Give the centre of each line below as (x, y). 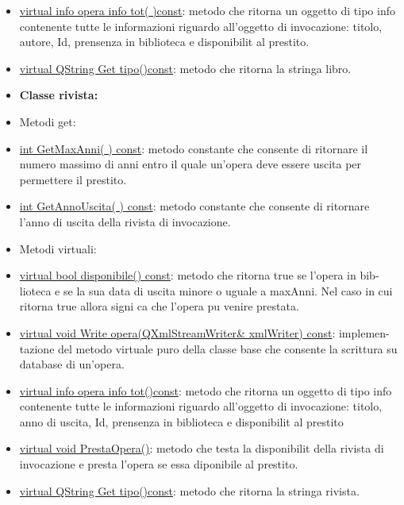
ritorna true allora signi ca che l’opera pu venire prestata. (159, 306)
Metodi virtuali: (58, 248)
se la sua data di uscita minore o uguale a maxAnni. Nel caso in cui (228, 290)
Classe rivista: (59, 95)
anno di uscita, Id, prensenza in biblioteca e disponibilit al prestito (181, 421)
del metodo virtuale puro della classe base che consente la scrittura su (228, 348)
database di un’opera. (72, 364)
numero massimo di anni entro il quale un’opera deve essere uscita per (190, 164)
